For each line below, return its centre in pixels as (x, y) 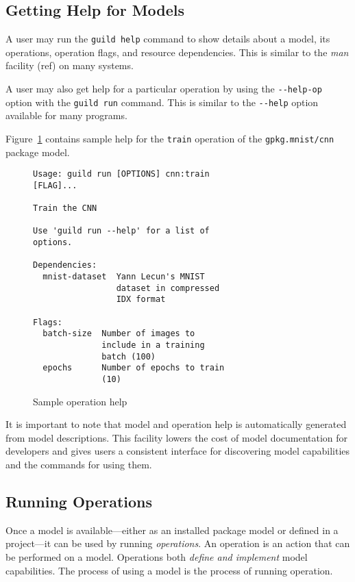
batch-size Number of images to (119, 334)
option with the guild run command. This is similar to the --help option (162, 102)
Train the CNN (65, 208)
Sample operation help (80, 401)
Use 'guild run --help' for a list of (121, 231)
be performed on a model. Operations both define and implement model (157, 557)
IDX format (141, 300)
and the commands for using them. (79, 465)
